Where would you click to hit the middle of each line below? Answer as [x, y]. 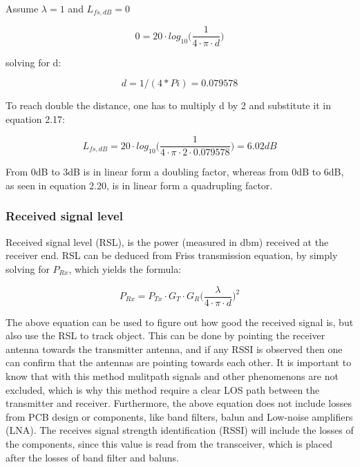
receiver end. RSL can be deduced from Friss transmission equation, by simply [172, 255]
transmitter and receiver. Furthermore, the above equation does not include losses [179, 403]
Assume [22, 8]
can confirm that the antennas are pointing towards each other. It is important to [179, 362]
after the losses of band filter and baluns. [92, 457]
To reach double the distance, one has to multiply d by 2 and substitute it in [168, 105]
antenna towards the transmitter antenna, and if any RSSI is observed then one [174, 349]
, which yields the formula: [125, 268]
